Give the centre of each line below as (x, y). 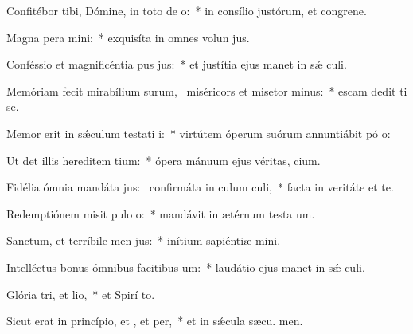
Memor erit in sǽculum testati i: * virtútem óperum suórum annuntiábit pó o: (199, 133)
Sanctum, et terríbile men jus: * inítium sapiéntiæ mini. (144, 240)
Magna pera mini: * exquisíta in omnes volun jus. (128, 37)
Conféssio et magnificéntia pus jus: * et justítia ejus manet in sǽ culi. (177, 64)
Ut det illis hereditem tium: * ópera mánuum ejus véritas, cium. (164, 160)
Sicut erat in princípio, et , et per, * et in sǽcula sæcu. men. (155, 321)
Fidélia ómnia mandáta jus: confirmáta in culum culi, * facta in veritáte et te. (200, 187)
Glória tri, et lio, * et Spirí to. (81, 294)
